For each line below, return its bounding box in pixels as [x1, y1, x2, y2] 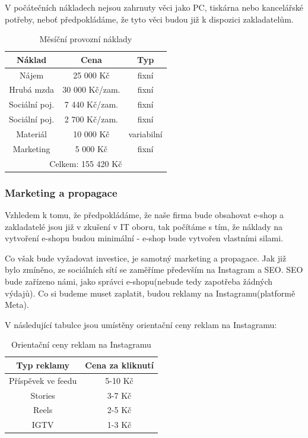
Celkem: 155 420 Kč [49, 157, 122, 169]
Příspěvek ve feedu [9, 374, 77, 386]
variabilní [128, 128, 163, 140]
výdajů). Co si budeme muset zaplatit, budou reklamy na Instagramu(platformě [5, 286, 296, 299]
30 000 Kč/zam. [62, 83, 120, 96]
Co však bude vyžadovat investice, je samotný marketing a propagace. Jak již [5, 251, 287, 264]
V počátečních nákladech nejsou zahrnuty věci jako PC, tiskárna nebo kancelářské [5, 1, 303, 13]
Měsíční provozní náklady [39, 33, 132, 45]
